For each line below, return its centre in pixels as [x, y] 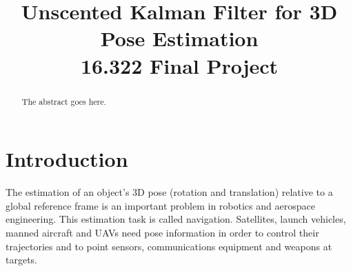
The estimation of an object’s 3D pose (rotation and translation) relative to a [169, 192]
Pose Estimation [179, 38]
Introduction [67, 159]
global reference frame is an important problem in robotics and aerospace [160, 205]
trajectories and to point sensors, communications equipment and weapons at [169, 246]
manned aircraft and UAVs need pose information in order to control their [162, 232]
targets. [22, 260]
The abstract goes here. [64, 101]
